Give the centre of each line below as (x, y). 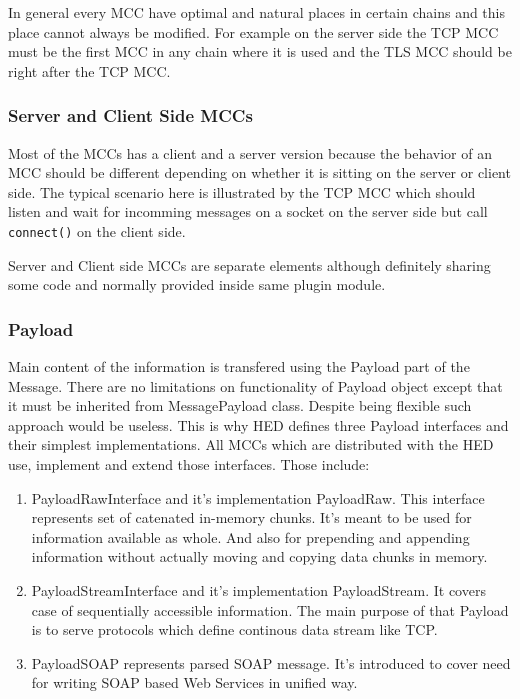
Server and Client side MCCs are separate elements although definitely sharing (249, 264)
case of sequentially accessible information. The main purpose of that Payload (270, 609)
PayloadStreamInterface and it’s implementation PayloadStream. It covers (258, 589)
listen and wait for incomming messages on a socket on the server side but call (248, 211)
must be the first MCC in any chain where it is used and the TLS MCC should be (260, 51)
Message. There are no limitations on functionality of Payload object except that (255, 385)
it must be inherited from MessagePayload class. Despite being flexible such (240, 405)
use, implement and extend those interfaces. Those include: (189, 464)
